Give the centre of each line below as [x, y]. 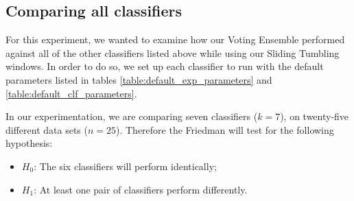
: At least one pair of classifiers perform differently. [141, 189]
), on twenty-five [315, 116]
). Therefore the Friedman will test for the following [225, 129]
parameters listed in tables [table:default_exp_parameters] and [139, 79]
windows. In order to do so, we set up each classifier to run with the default [165, 66]
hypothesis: [29, 143]
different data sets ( [47, 129]
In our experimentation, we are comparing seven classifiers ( [132, 116]
